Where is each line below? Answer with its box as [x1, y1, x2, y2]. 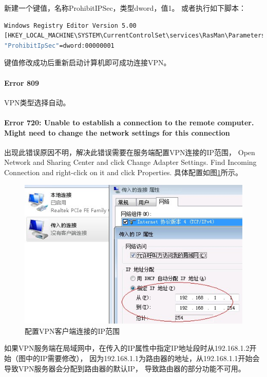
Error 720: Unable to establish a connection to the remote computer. [4, 117, 254, 127]
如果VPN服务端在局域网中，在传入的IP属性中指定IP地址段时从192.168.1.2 [4, 343, 250, 353]
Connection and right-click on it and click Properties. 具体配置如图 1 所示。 [4, 166, 242, 177]
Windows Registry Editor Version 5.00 [4, 22, 137, 29]
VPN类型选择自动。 [4, 97, 70, 107]
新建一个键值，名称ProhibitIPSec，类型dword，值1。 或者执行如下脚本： [4, 3, 246, 13]
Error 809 [4, 77, 40, 88]
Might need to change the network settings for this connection [4, 127, 230, 138]
